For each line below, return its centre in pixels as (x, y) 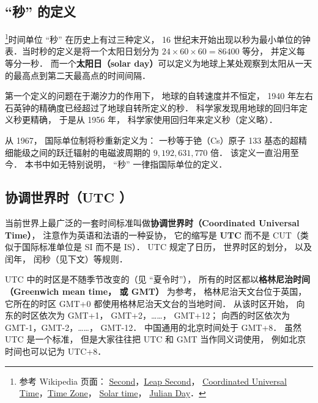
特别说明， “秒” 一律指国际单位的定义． (147, 164)
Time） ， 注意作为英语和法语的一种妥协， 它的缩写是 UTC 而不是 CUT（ (153, 235)
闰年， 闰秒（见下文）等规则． (66, 258)
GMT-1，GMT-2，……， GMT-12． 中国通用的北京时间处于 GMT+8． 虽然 (153, 327)
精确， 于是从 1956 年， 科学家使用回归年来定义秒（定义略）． (154, 120)
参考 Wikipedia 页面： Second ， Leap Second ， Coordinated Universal (153, 381)
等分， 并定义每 (274, 51)
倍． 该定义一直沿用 (250, 152)
